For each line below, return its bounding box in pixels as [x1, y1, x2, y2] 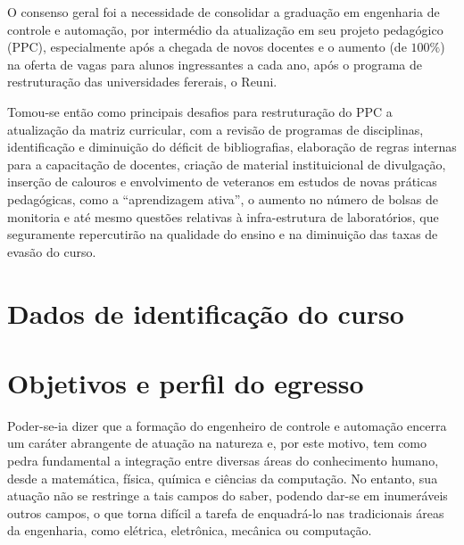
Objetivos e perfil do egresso [7, 364, 364, 400]
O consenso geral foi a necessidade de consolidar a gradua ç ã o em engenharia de [7, 3, 440, 21]
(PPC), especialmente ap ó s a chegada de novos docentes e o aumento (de [7, 37, 407, 56]
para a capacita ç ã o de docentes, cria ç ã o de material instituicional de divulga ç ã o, [7, 154, 446, 173]
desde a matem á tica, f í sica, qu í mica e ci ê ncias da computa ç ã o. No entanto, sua [7, 468, 438, 487]
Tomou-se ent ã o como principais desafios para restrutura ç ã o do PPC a [7, 102, 393, 120]
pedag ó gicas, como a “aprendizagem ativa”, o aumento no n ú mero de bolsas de [7, 189, 438, 208]
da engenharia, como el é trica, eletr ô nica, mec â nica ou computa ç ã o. [7, 521, 372, 540]
